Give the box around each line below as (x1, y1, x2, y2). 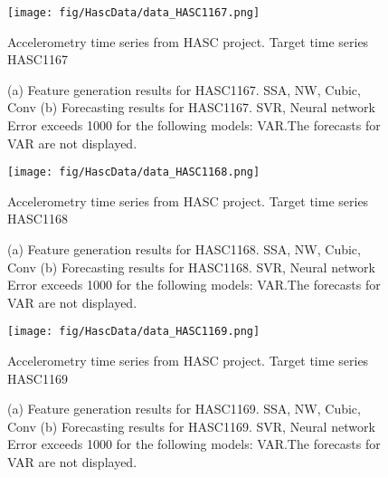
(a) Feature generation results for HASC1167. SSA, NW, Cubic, (7, 80, 361, 99)
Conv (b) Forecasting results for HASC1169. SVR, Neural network (7, 416, 375, 435)
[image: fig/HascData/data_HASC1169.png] (7, 325, 260, 339)
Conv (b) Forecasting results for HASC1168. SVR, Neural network (7, 257, 375, 276)
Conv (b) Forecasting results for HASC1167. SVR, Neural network (7, 98, 375, 117)
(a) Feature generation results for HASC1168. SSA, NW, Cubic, (7, 240, 361, 259)
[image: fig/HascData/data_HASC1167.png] (7, 6, 260, 19)
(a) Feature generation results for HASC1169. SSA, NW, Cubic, (7, 399, 361, 418)
